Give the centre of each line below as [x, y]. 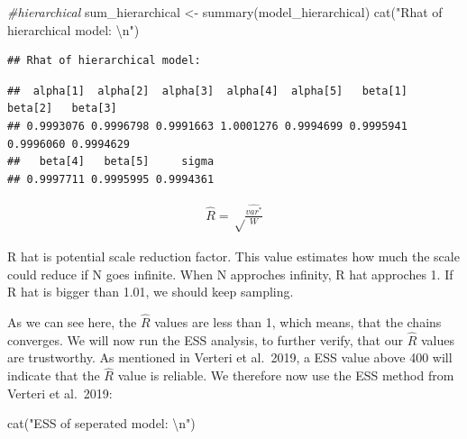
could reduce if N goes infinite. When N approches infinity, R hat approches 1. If [230, 274]
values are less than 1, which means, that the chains [298, 322]
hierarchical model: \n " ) [73, 29]
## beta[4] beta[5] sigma [111, 162]
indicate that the [54, 375]
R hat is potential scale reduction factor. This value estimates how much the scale [233, 256]
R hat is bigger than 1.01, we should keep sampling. [151, 292]
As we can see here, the [72, 322]
